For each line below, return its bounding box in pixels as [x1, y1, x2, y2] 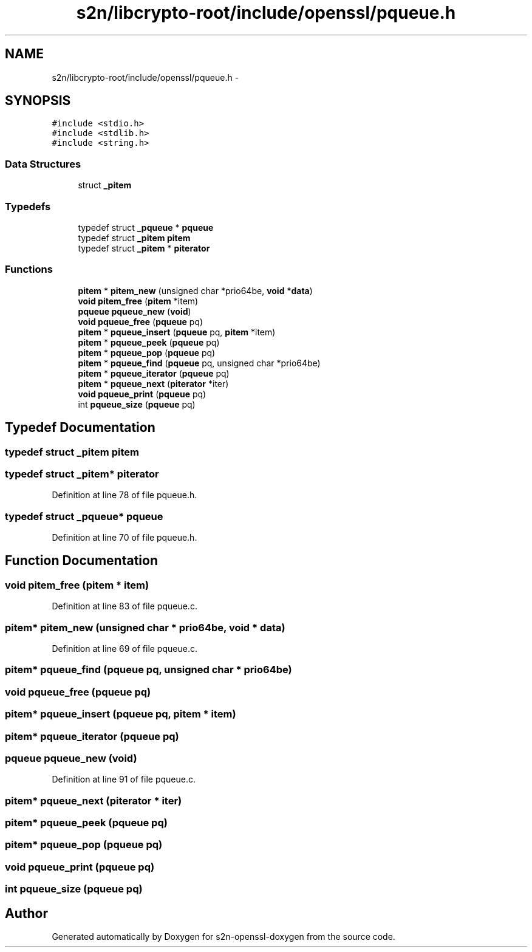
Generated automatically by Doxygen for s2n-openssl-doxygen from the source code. [52, 931, 395, 942]
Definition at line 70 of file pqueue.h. [52, 532, 197, 543]
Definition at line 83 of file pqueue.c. [52, 601, 197, 612]
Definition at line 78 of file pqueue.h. [52, 490, 197, 501]
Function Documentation [5, 553, 158, 569]
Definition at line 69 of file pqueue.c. [52, 643, 197, 654]
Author [5, 905, 48, 921]
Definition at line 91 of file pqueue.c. [52, 774, 196, 785]
